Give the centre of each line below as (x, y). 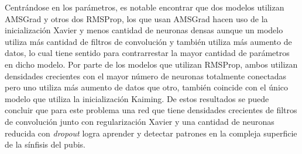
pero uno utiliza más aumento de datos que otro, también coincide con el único (146, 87)
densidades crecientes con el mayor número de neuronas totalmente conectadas (146, 76)
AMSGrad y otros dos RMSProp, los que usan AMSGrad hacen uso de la (136, 18)
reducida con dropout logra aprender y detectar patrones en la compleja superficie (151, 133)
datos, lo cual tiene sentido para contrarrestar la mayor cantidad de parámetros (147, 53)
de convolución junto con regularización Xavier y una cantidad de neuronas (140, 121)
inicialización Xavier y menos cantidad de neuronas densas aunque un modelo (144, 30)
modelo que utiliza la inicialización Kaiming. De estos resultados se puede (137, 98)
